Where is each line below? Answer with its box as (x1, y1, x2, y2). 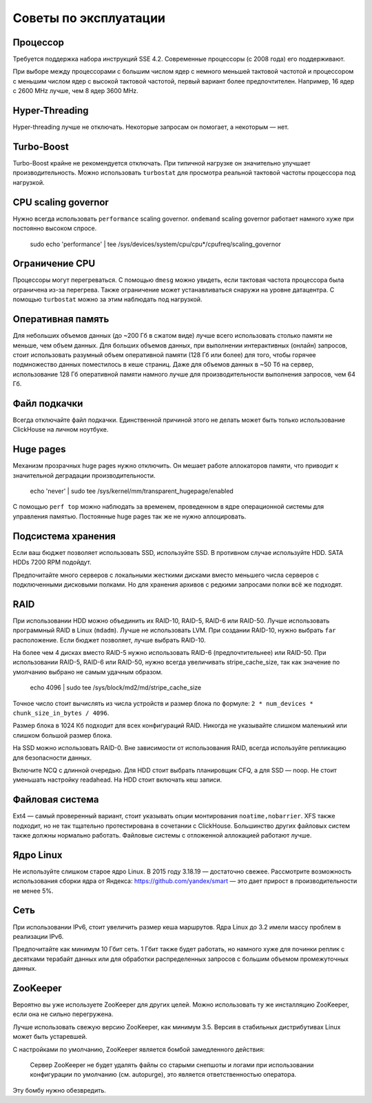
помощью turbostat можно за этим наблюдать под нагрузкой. (12, 295, 203, 303)
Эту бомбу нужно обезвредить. (12, 1086, 107, 1094)
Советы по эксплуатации (12, 10, 165, 26)
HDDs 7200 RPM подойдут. (12, 558, 92, 567)
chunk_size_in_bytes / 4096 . (12, 709, 110, 717)
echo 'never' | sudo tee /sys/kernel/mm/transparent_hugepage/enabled (30, 487, 234, 496)
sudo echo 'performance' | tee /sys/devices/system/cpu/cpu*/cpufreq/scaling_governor (30, 240, 282, 248)
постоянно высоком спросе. (12, 224, 97, 232)
